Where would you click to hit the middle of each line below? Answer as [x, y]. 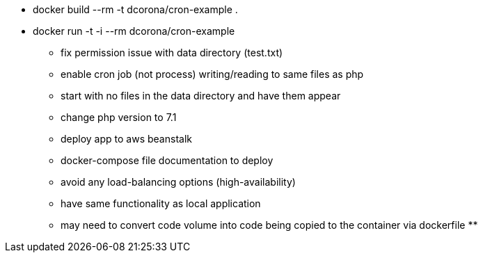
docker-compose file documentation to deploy [167, 160]
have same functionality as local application [161, 203]
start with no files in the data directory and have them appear [201, 96]
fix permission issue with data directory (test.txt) [172, 53]
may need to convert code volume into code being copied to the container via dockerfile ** [269, 225]
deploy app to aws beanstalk [126, 139]
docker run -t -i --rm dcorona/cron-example [134, 31]
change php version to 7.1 [119, 117]
